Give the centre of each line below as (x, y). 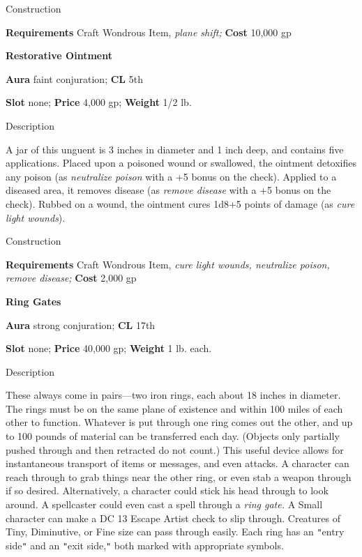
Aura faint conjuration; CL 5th (74, 78)
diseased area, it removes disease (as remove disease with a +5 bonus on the (168, 190)
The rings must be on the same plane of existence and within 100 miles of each (174, 408)
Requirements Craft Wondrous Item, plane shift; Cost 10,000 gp (149, 32)
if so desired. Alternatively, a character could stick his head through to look (167, 490)
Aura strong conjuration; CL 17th (81, 325)
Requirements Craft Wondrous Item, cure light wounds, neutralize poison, (168, 264)
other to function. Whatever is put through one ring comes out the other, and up (179, 422)
